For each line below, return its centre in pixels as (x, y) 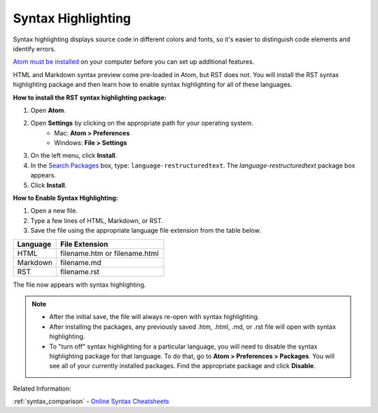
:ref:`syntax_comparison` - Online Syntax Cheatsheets (91, 401)
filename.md (80, 262)
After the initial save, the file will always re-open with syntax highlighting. (154, 317)
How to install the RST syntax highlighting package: (90, 97)
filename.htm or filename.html (109, 253)
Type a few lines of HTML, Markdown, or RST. (97, 220)
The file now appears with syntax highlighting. (79, 285)
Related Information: (42, 388)
